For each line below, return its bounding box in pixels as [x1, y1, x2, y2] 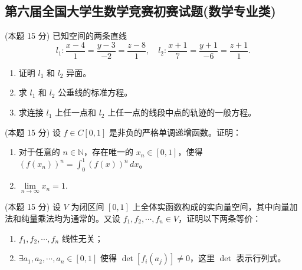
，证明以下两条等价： [178, 212, 261, 224]
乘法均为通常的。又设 [37, 212, 120, 224]
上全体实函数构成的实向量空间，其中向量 [132, 200, 290, 213]
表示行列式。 [236, 252, 286, 264]
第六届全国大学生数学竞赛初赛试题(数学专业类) [5, 2, 276, 20]
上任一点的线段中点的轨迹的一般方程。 [107, 106, 257, 118]
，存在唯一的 [84, 146, 134, 158]
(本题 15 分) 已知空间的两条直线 [5, 29, 127, 42]
